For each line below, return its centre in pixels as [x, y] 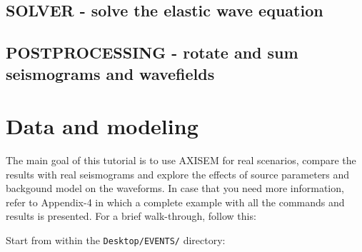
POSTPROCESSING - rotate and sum [152, 52]
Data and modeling [102, 126]
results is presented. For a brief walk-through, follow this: [131, 216]
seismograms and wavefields [110, 73]
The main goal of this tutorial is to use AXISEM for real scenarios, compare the [181, 160]
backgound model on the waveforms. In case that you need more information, [175, 188]
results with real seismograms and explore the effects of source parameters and [178, 174]
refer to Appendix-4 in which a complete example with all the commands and [175, 202]
